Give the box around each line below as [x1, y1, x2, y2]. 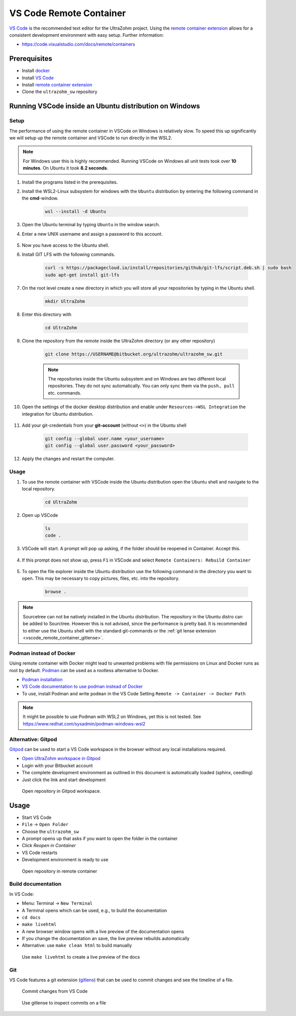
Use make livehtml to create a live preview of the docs [22, 954, 140, 960]
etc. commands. [48, 390, 81, 396]
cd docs [22, 914, 41, 920]
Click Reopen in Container [22, 843, 76, 849]
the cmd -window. [22, 195, 59, 201]
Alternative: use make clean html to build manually [22, 943, 132, 949]
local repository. [22, 486, 55, 492]
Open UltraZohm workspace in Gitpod [22, 756, 101, 762]
